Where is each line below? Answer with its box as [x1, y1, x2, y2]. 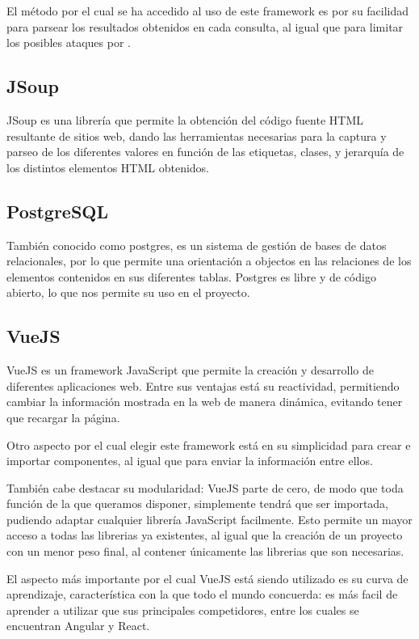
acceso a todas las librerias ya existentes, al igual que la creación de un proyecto [6, 527, 403, 544]
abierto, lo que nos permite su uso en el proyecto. [6, 284, 250, 301]
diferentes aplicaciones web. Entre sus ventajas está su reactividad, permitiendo [6, 377, 400, 394]
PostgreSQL [6, 198, 109, 223]
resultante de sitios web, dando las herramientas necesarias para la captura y [6, 127, 387, 144]
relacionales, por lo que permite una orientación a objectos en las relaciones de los [6, 252, 412, 269]
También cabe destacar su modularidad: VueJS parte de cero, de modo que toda [6, 479, 404, 496]
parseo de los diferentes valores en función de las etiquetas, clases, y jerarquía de [6, 143, 404, 160]
